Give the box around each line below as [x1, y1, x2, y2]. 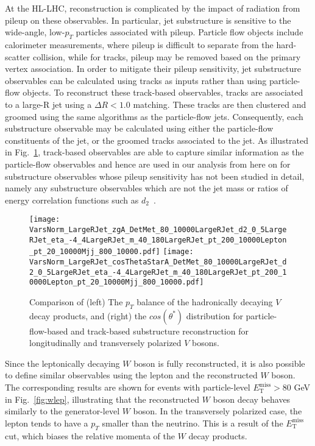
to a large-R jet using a [5, 97, 92, 110]
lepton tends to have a [5, 416, 88, 429]
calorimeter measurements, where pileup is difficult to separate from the [5, 38, 274, 51]
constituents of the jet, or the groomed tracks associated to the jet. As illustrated [5, 133, 309, 146]
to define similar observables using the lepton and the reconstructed [5, 369, 258, 381]
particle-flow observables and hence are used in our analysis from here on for [5, 157, 291, 170]
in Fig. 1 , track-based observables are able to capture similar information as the [5, 146, 304, 158]
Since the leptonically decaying [5, 356, 120, 369]
